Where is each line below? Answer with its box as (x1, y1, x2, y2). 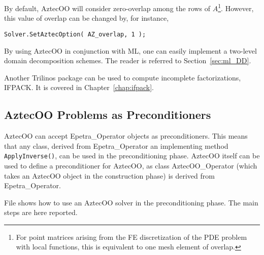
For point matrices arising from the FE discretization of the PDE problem (16, 231, 247, 242)
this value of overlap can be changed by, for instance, (4, 13, 169, 23)
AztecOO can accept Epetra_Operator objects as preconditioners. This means (4, 131, 248, 141)
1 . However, (218, 2, 254, 13)
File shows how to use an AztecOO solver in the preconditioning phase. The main (4, 197, 258, 207)
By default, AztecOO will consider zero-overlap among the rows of (4, 3, 211, 13)
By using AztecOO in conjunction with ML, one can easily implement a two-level (4, 45, 257, 56)
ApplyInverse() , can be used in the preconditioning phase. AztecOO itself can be (4, 150, 260, 161)
